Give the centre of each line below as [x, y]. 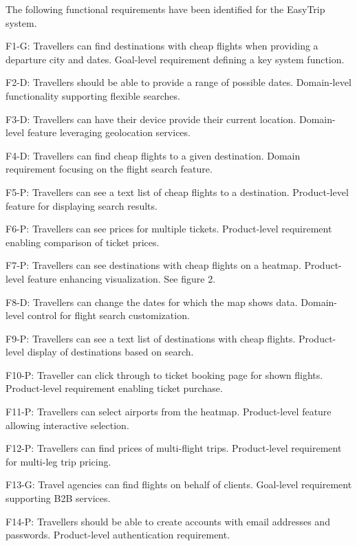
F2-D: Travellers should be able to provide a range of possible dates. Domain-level [178, 82]
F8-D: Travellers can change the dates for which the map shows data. [152, 302]
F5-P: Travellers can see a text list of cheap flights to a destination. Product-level [177, 192]
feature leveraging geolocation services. [109, 132]
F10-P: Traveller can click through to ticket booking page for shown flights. [164, 374]
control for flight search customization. [108, 315]
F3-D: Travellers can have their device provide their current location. [151, 119]
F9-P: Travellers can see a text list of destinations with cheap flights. [151, 338]
